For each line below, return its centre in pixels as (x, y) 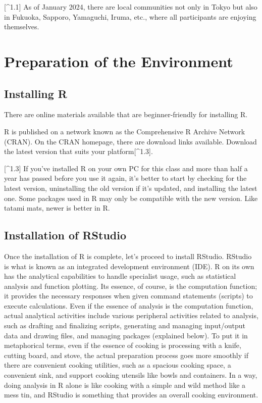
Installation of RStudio (65, 235)
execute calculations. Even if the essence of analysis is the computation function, (129, 305)
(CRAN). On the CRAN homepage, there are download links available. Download (130, 141)
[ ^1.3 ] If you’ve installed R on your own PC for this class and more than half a (126, 168)
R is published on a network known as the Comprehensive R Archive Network (125, 131)
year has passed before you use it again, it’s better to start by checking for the (125, 178)
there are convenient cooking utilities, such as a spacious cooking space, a (118, 365)
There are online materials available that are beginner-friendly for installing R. (126, 114)
